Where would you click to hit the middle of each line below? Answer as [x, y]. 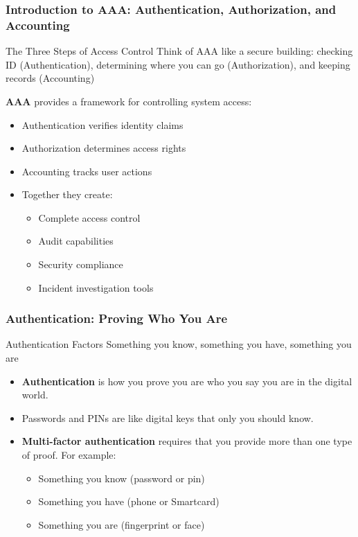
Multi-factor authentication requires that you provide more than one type [187, 441]
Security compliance [81, 264]
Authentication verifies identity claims [102, 124]
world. [35, 395]
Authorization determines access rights [104, 148]
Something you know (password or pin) [122, 478]
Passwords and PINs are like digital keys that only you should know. [168, 417]
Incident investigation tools [96, 287]
